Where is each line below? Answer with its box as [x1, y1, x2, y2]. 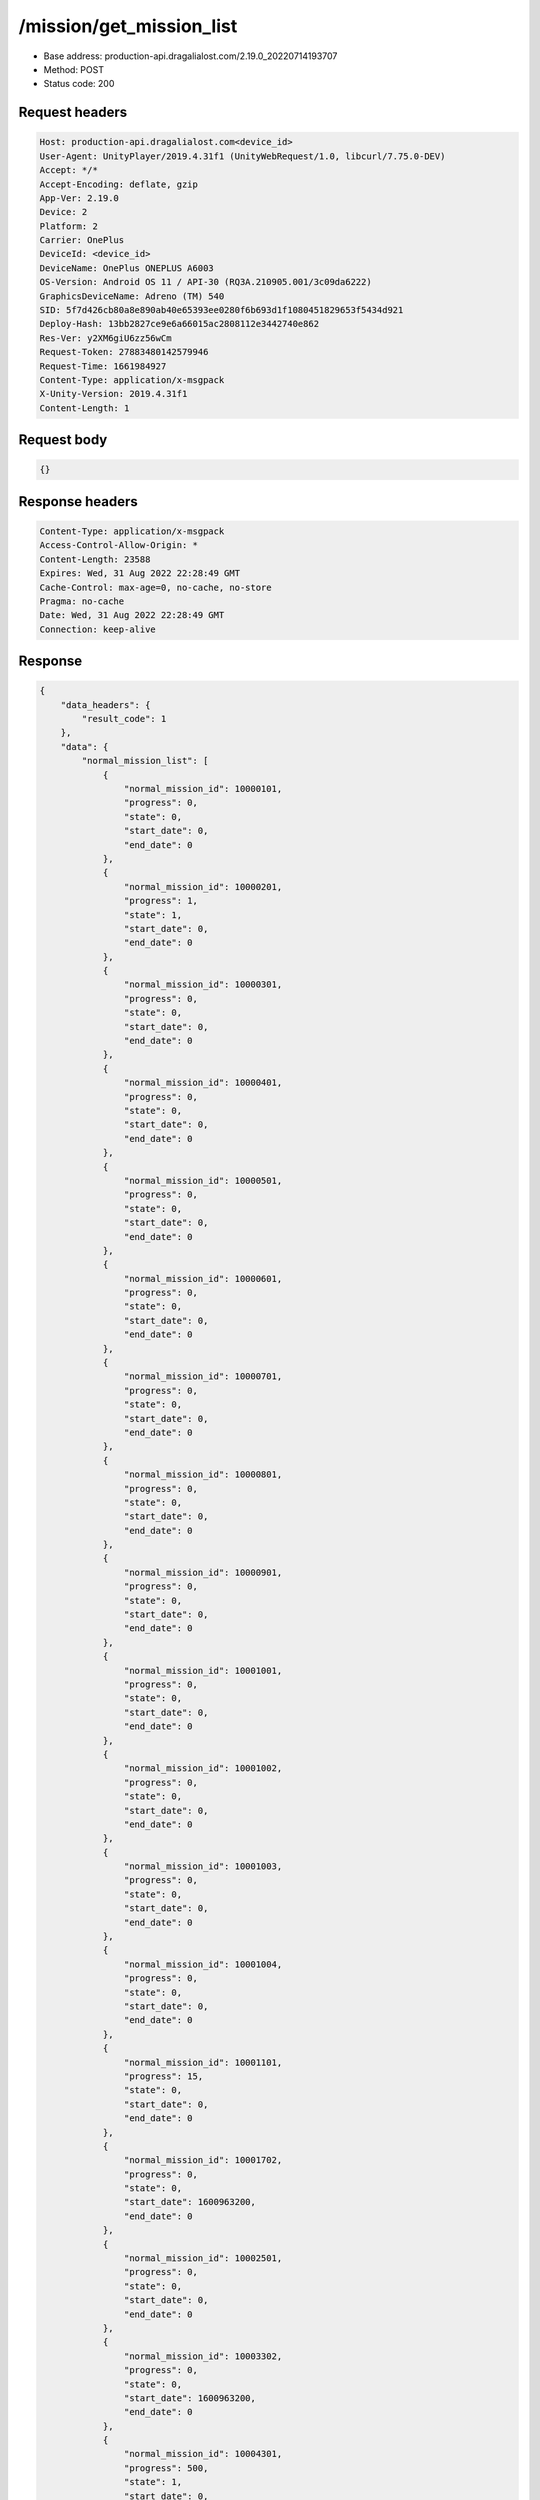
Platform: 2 [39, 220, 99, 232]
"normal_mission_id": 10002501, [123, 2253, 283, 2264]
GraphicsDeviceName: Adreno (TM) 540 [39, 290, 225, 302]
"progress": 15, [123, 2070, 204, 2082]
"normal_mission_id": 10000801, [123, 1469, 283, 1480]
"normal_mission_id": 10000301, [123, 979, 283, 990]
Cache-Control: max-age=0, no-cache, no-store [39, 581, 272, 593]
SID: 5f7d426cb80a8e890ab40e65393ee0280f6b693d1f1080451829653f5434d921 [39, 305, 404, 316]
